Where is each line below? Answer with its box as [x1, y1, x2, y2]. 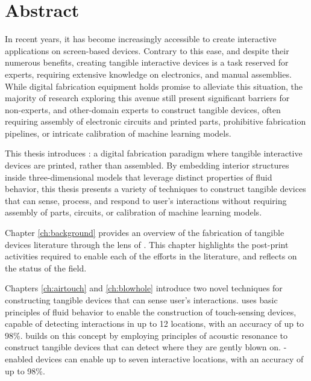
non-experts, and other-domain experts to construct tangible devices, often [5, 103, 281, 116]
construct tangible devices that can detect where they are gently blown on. [5, 341, 281, 353]
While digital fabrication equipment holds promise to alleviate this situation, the [5, 79, 303, 92]
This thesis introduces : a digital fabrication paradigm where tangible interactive [5, 147, 303, 160]
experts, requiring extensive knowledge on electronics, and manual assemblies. [5, 67, 292, 80]
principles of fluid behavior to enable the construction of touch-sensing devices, [5, 305, 297, 318]
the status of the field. [5, 261, 87, 274]
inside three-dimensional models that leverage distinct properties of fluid [5, 170, 272, 183]
